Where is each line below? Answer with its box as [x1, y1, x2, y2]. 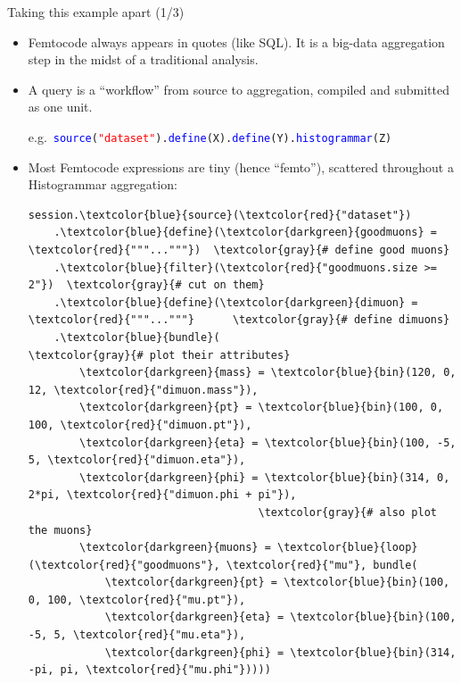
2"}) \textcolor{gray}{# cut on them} [28, 279, 265, 292]
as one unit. [28, 97, 93, 116]
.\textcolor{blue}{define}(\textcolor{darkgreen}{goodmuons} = [54, 226, 437, 239]
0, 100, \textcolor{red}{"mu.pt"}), [28, 593, 246, 606]
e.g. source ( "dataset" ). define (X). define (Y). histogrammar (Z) [28, 127, 392, 146]
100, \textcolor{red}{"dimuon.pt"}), [28, 418, 252, 431]
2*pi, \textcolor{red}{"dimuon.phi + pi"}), [28, 488, 297, 502]
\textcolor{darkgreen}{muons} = [79, 541, 271, 554]
